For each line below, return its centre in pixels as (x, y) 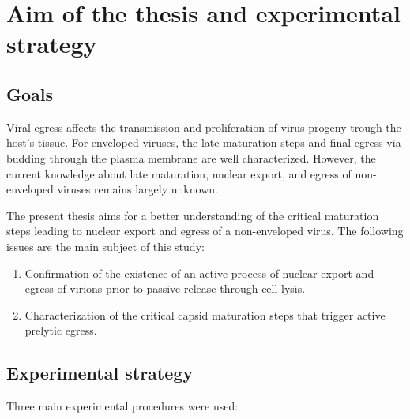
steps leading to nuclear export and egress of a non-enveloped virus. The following (205, 231)
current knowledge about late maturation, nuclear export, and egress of (179, 173)
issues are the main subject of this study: (105, 246)
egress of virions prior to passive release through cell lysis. (165, 288)
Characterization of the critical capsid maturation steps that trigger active (205, 314)
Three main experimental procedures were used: (122, 406)
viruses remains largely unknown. (137, 189)
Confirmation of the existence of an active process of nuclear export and (199, 273)
